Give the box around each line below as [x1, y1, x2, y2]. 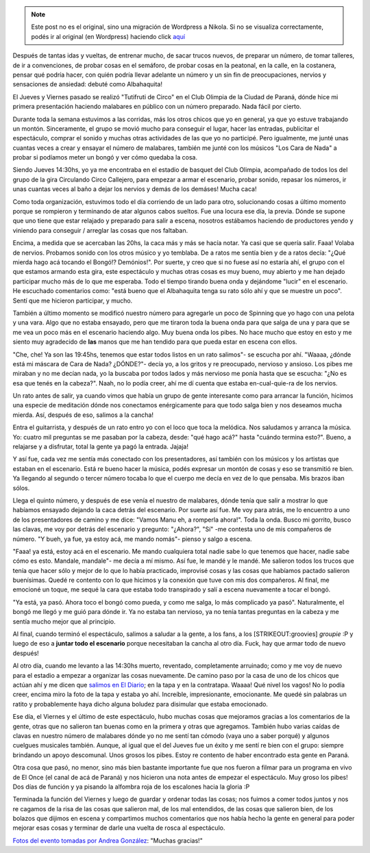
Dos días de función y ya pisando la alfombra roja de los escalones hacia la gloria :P [12, 782, 250, 791]
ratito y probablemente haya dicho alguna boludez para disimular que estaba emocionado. [12, 700, 269, 708]
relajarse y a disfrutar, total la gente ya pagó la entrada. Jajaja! [12, 442, 188, 451]
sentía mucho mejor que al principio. [12, 617, 116, 626]
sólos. [12, 483, 30, 492]
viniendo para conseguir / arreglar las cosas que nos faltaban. [12, 226, 188, 234]
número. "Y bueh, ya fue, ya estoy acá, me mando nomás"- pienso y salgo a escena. [12, 535, 253, 543]
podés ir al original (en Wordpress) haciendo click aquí [31, 32, 185, 40]
